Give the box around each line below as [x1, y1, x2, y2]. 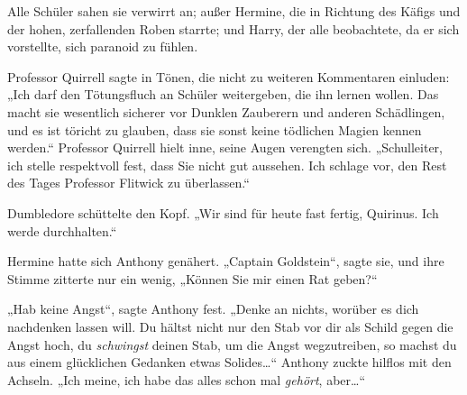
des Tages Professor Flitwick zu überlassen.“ [7, 173, 250, 192]
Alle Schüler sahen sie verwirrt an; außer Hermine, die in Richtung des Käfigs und [7, 2, 461, 20]
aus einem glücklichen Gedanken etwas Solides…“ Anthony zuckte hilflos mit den [7, 353, 452, 372]
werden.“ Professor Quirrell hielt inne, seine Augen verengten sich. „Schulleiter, [7, 138, 443, 157]
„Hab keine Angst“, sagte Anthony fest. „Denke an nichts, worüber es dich [7, 299, 419, 318]
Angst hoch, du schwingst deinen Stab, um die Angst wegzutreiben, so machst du [7, 335, 457, 354]
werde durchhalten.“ [7, 221, 117, 240]
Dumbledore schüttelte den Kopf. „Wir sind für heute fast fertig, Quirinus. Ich [7, 203, 439, 222]
